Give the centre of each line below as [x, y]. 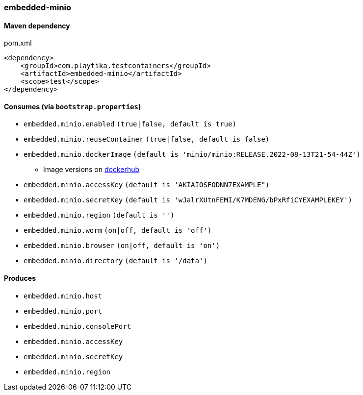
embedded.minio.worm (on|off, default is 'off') [118, 231]
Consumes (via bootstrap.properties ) [73, 106]
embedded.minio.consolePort [78, 326]
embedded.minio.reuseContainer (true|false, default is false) [147, 139]
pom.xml [18, 43]
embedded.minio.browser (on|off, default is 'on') [122, 246]
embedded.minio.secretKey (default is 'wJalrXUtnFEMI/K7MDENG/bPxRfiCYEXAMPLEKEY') [188, 200]
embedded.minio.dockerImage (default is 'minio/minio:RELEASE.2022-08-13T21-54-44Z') [192, 155]
